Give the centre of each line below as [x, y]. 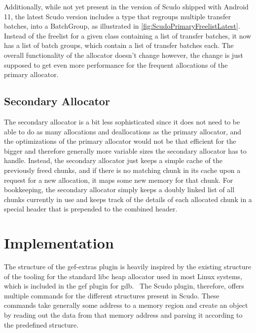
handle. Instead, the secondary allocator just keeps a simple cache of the [113, 160]
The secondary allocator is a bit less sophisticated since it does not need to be [122, 121]
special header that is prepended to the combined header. [91, 209]
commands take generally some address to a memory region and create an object [126, 305]
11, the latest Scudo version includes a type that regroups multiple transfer [117, 16]
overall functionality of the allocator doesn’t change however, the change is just [124, 55]
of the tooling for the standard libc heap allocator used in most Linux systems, [123, 276]
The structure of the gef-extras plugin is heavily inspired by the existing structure [128, 267]
